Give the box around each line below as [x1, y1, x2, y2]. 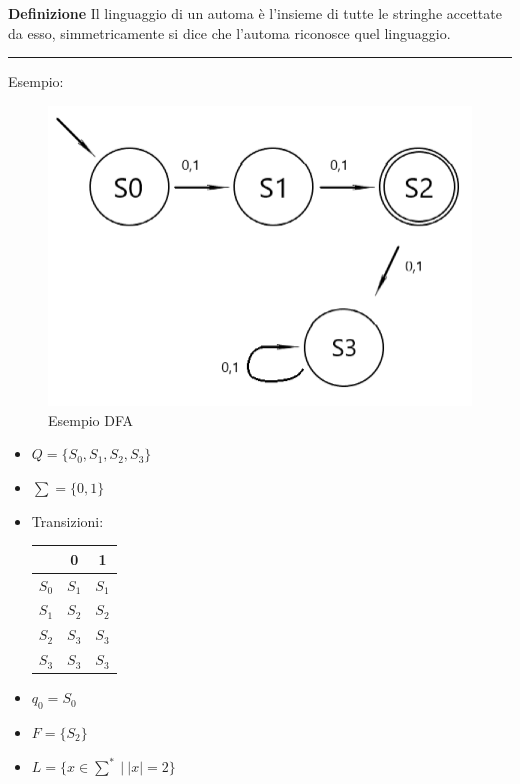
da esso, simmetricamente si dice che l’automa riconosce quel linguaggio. [8, 22, 451, 43]
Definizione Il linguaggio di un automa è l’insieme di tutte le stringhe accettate [8, 3, 502, 23]
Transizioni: [31, 510, 104, 531]
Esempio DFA [48, 409, 134, 430]
